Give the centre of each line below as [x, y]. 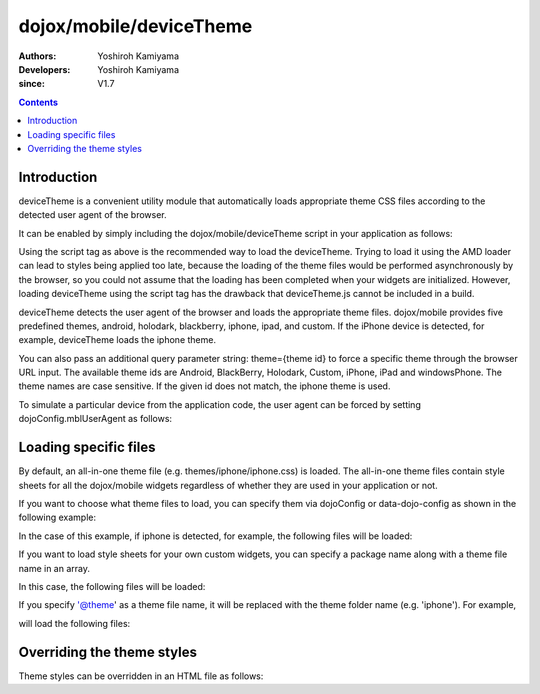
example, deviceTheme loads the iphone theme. [117, 340]
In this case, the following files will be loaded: [112, 586]
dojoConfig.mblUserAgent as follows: [95, 419]
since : [31, 84]
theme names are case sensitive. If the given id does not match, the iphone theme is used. [204, 386]
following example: [57, 517]
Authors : [37, 56]
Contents [38, 102]
